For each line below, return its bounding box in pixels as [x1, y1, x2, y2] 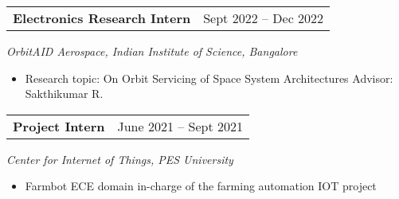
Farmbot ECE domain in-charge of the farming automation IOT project [25, 178, 377, 194]
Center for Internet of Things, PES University [6, 150, 233, 167]
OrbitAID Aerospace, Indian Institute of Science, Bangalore [6, 43, 298, 59]
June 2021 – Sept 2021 [117, 116, 244, 135]
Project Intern [13, 116, 105, 135]
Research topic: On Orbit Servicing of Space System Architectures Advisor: [25, 69, 393, 86]
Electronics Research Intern [13, 9, 191, 27]
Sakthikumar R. [25, 85, 104, 102]
